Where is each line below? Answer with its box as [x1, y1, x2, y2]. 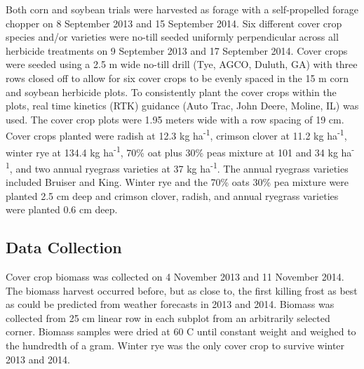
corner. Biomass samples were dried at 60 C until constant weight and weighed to [6, 324, 356, 339]
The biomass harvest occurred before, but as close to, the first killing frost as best [6, 283, 358, 297]
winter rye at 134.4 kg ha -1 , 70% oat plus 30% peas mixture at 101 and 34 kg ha [6, 142, 352, 159]
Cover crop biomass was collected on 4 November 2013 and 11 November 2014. [6, 269, 344, 284]
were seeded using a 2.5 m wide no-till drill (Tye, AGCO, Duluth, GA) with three [6, 57, 358, 72]
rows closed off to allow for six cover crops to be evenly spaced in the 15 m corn [6, 70, 349, 85]
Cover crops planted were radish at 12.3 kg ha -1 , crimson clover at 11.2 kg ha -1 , [6, 126, 347, 142]
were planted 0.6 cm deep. [6, 202, 118, 217]
